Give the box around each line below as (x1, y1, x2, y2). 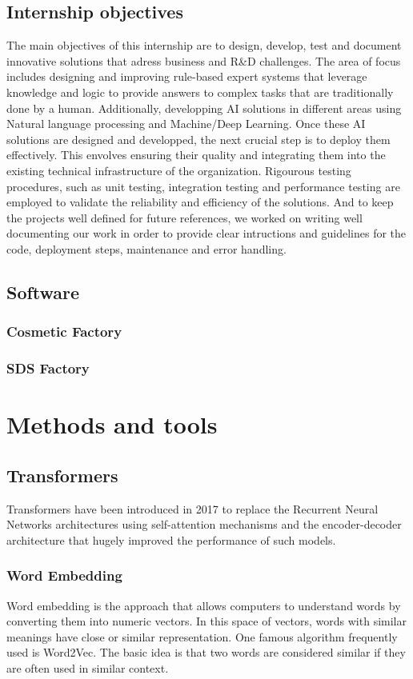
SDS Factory (6, 358, 90, 378)
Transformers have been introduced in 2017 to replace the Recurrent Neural (6, 500, 379, 517)
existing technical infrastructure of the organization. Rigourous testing (6, 162, 351, 178)
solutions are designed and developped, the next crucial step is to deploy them (6, 130, 391, 147)
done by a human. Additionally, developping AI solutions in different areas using (6, 99, 402, 116)
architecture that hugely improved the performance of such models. (6, 531, 336, 548)
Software (6, 279, 80, 304)
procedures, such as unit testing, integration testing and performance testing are (6, 178, 400, 194)
